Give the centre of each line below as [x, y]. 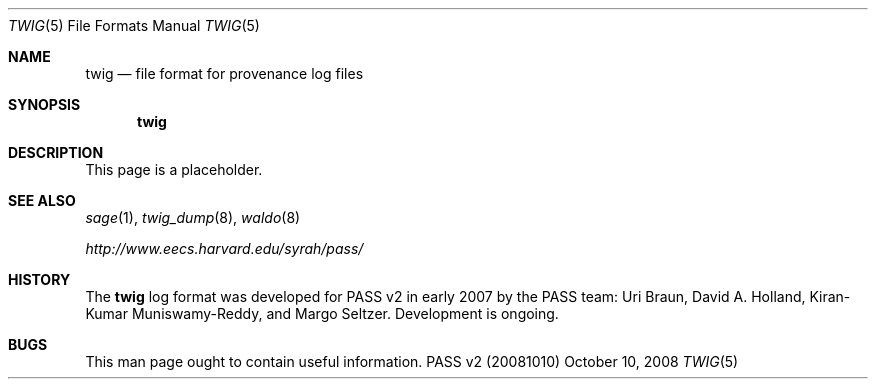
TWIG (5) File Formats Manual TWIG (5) [134, 25]
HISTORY [39, 279]
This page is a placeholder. [174, 169]
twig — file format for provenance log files [224, 73]
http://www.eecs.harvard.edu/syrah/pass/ [224, 248]
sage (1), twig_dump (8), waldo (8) [193, 217]
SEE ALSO [42, 200]
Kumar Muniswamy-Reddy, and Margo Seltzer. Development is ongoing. [322, 313]
